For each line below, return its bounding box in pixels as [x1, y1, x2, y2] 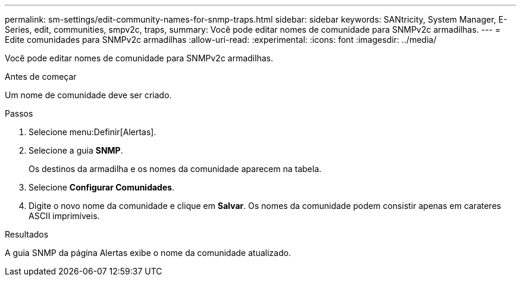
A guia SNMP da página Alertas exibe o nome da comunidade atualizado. [5, 248, 291, 258]
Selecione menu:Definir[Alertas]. [29, 127, 156, 137]
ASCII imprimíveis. [29, 211, 100, 221]
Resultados [5, 229, 49, 239]
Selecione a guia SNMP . [29, 145, 123, 155]
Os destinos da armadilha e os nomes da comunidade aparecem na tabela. [29, 164, 322, 174]
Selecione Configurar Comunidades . [29, 182, 175, 192]
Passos [5, 108, 33, 118]
